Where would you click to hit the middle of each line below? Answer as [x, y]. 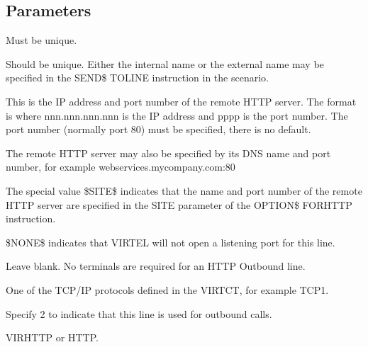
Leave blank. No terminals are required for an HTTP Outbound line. [156, 266]
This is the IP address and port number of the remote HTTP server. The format [181, 101]
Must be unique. [41, 40]
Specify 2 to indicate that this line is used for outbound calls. [139, 313]
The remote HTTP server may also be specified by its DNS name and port [168, 153]
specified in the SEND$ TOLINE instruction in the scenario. [137, 78]
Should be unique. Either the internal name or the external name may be [165, 63]
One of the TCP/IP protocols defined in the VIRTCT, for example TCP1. [167, 289]
